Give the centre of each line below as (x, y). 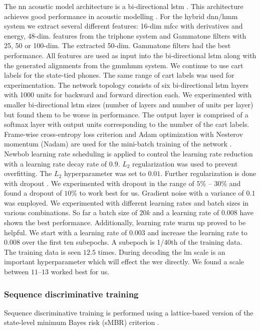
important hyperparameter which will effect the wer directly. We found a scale (124, 262)
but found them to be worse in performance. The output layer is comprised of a (126, 114)
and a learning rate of (186, 212)
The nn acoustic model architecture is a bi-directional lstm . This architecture (124, 6)
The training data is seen (43, 252)
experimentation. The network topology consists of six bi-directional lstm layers (126, 85)
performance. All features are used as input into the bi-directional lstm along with (130, 55)
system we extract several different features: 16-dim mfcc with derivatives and (123, 26)
